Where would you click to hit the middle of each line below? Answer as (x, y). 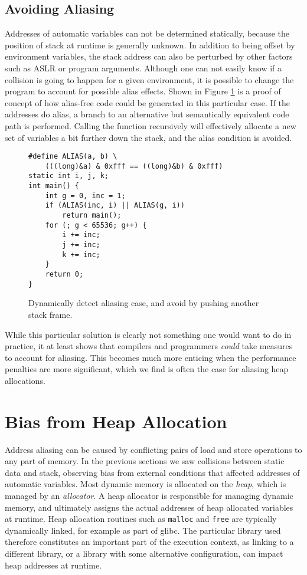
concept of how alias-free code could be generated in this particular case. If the (147, 102)
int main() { (54, 186)
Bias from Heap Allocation (116, 421)
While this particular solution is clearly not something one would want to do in (148, 334)
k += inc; (81, 254)
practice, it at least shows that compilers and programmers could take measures (149, 346)
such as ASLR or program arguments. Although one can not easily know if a (143, 68)
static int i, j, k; (69, 176)
